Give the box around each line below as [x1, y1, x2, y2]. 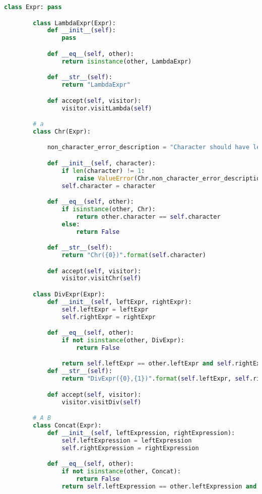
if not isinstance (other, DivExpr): [61, 337, 184, 344]
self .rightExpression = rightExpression [61, 444, 199, 452]
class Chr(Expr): [33, 128, 91, 135]
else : [61, 220, 80, 228]
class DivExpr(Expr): [33, 290, 105, 298]
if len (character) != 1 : [61, 167, 145, 174]
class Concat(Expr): [33, 421, 102, 429]
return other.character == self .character [76, 213, 221, 220]
